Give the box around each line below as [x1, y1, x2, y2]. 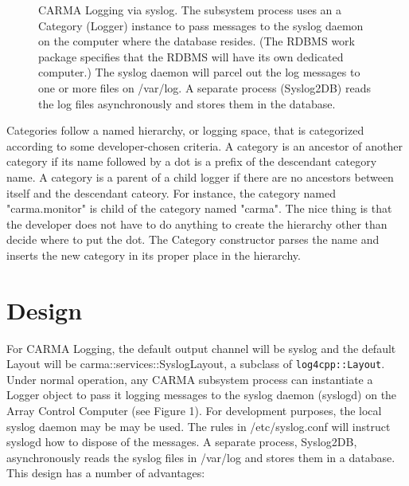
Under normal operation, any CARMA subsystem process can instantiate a [6, 370, 373, 387]
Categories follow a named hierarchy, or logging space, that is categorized [6, 122, 364, 139]
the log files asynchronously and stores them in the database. [38, 95, 336, 112]
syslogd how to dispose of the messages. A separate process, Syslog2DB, [6, 433, 357, 450]
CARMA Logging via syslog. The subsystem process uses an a [38, 2, 342, 18]
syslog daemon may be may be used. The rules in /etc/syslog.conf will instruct [6, 417, 391, 434]
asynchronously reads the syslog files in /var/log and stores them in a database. [6, 449, 395, 465]
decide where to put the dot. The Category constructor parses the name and [6, 231, 380, 248]
